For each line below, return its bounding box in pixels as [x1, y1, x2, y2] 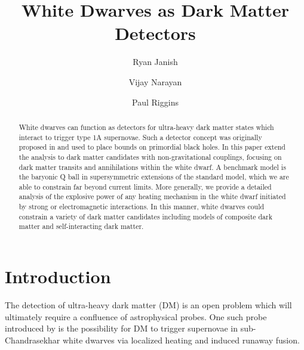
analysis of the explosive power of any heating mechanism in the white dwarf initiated [19, 191, 286, 202]
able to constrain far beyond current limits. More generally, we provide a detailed [19, 181, 272, 191]
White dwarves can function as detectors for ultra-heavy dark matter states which [19, 122, 274, 132]
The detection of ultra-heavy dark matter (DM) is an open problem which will [5, 299, 292, 311]
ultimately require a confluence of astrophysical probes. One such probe [5, 310, 267, 323]
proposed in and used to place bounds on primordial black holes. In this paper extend [19, 142, 285, 152]
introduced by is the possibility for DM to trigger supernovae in [5, 322, 238, 334]
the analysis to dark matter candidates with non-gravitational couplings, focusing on [19, 151, 282, 162]
